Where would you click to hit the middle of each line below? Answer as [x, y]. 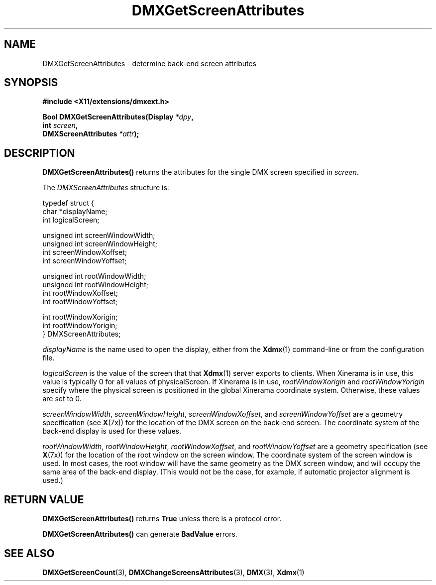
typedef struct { [68, 203]
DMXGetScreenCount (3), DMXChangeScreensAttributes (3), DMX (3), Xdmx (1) [173, 572]
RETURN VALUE [44, 499]
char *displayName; [75, 212]
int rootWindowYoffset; [80, 302]
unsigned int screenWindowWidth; [99, 235]
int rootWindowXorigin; [80, 317]
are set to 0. [62, 399]
